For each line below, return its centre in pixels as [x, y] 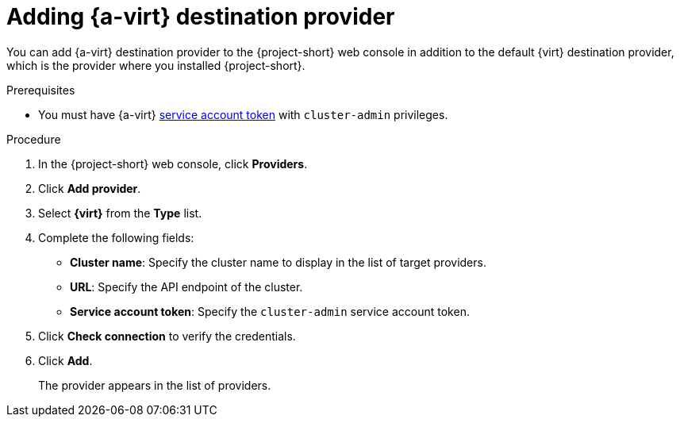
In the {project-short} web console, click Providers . [173, 163]
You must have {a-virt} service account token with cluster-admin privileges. [243, 114]
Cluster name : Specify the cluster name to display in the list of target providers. [278, 262]
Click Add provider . [90, 188]
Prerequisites [41, 90]
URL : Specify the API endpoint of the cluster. [186, 286]
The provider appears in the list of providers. [155, 385]
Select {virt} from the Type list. [120, 213]
